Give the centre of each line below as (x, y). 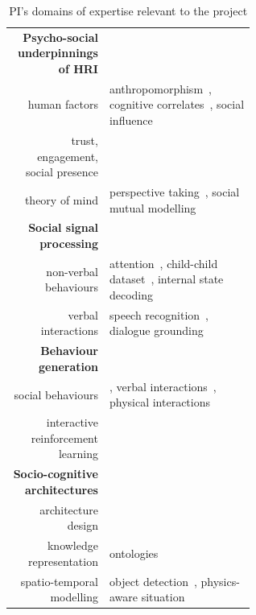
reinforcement (64, 438)
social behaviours (56, 394)
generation (68, 366)
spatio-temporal (59, 581)
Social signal (63, 227)
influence (131, 120)
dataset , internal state (166, 279)
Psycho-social (60, 37)
